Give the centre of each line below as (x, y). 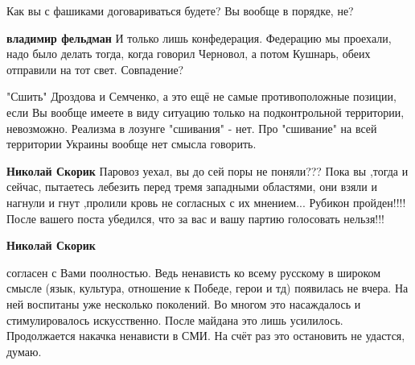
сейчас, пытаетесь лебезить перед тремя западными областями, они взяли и (192, 187)
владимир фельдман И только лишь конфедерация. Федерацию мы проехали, (199, 37)
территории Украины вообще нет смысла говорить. (131, 144)
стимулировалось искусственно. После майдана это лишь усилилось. (175, 319)
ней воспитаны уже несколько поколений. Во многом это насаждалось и (184, 303)
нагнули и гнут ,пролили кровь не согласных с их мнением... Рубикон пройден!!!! (206, 202)
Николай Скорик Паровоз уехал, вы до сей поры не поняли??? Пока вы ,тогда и (207, 170)
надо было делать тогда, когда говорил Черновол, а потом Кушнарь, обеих (189, 54)
